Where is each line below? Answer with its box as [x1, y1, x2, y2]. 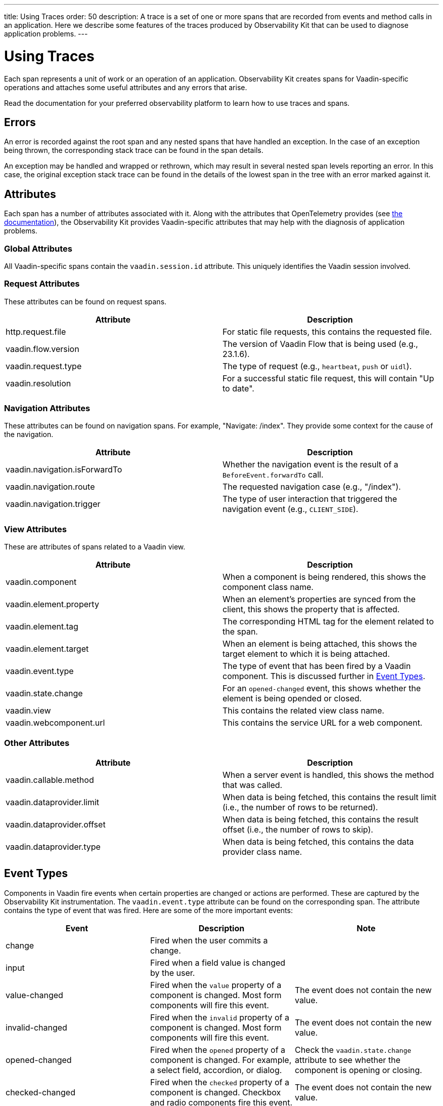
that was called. [223, 779, 283, 790]
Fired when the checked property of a [150, 1077, 289, 1087]
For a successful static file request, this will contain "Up [223, 373, 434, 383]
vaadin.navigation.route [6, 482, 95, 492]
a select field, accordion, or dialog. [150, 1064, 282, 1075]
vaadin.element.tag [6, 621, 78, 632]
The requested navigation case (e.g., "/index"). [223, 482, 401, 492]
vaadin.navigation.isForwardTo [6, 464, 122, 475]
